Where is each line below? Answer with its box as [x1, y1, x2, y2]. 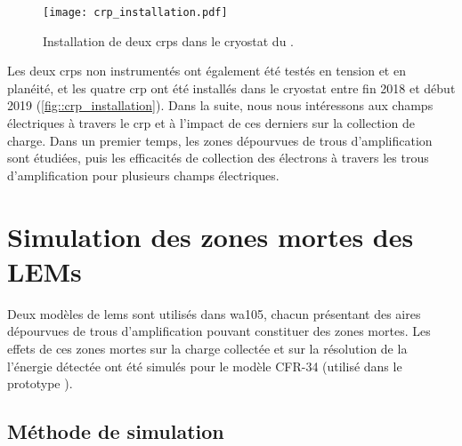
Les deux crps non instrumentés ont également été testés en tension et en [7, 61, 406, 80]
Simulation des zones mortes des [7, 218, 414, 254]
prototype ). [7, 374, 73, 393]
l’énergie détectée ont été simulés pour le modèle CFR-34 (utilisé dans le [7, 356, 402, 375]
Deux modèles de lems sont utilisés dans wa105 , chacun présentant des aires [7, 304, 421, 323]
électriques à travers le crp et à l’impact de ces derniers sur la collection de [7, 114, 415, 132]
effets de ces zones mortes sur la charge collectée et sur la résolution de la [7, 338, 408, 357]
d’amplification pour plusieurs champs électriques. [7, 165, 280, 184]
